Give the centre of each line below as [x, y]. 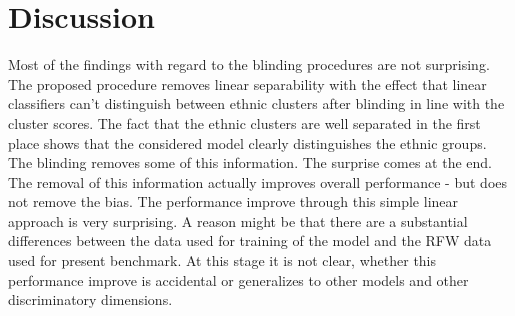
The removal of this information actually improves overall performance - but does [258, 181]
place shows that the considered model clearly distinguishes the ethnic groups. [247, 142]
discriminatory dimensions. [90, 299]
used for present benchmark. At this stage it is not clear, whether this [222, 260]
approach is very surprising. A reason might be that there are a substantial [238, 220]
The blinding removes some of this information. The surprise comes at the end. [250, 162]
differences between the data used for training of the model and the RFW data [250, 240]
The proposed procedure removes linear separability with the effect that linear [247, 83]
